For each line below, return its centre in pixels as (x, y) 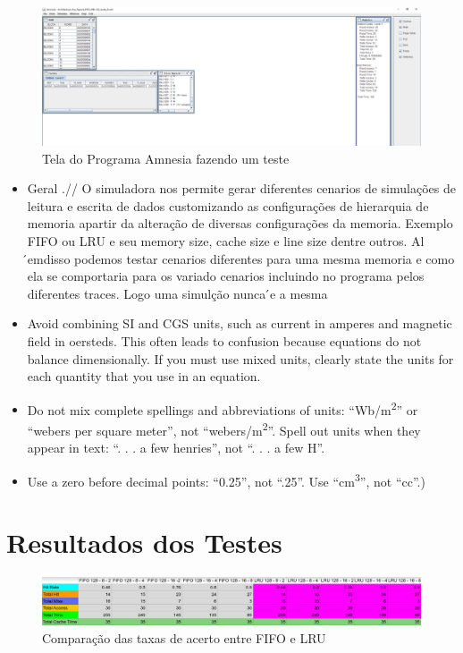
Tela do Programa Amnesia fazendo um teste (166, 158)
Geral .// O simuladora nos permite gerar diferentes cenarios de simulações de (241, 188)
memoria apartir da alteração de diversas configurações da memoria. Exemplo (240, 223)
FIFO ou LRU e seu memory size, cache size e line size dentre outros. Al (226, 240)
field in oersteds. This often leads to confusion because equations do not (224, 340)
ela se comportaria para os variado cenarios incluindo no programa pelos (226, 276)
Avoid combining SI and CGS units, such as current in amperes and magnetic (240, 323)
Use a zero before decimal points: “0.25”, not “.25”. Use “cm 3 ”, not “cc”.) (226, 479)
